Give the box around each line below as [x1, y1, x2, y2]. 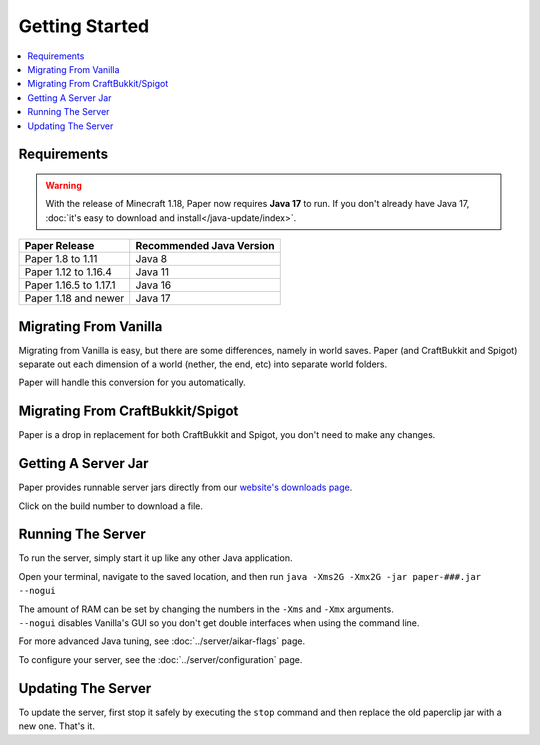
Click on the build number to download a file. [18, 500, 204, 512]
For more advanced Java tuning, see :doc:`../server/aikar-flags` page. [18, 635, 305, 647]
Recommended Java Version [135, 239, 275, 253]
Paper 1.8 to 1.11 [24, 252, 98, 266]
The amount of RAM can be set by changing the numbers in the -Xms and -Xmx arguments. [18, 603, 394, 615]
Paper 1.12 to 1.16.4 [24, 265, 112, 279]
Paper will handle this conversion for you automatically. [18, 376, 247, 389]
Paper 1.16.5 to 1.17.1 [24, 278, 116, 292]
